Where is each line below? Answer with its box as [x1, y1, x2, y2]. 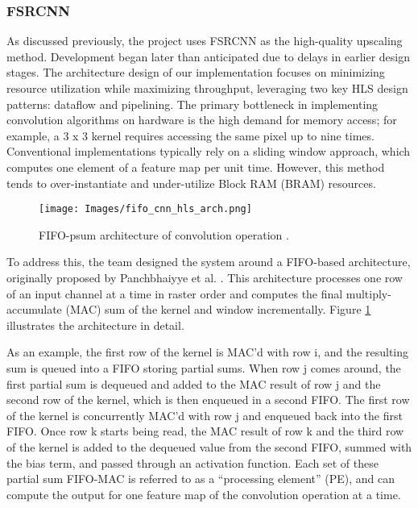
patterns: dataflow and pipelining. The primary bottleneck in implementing [6, 95, 379, 112]
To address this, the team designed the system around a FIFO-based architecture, [6, 253, 411, 270]
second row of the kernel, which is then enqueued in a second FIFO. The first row [6, 391, 410, 408]
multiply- [346, 285, 391, 302]
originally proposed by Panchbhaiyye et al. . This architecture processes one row [6, 269, 403, 285]
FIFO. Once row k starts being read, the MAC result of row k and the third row [6, 423, 404, 439]
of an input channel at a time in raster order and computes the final [6, 285, 343, 302]
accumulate [6, 301, 62, 318]
